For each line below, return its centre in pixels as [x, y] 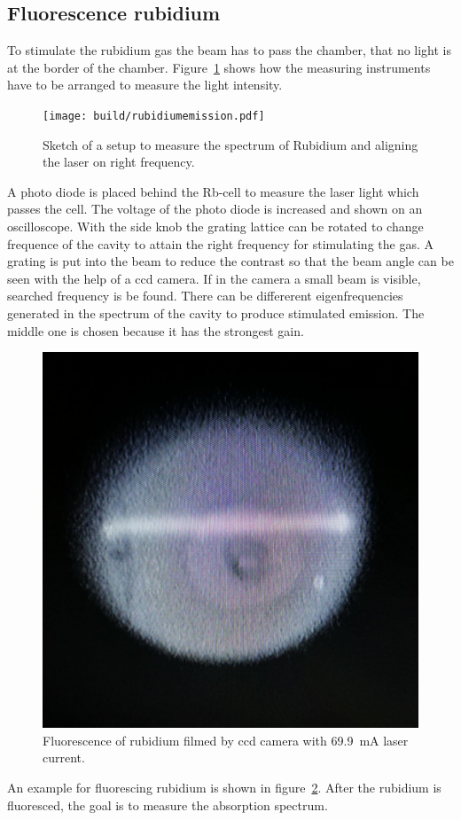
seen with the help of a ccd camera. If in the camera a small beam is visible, [214, 278]
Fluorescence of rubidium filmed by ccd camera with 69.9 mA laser [226, 740]
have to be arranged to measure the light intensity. [145, 85]
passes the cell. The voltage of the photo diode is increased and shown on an [215, 209]
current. [64, 758]
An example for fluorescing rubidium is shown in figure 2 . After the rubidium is [224, 787]
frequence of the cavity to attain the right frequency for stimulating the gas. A [220, 243]
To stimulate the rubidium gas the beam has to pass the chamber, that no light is [230, 50]
